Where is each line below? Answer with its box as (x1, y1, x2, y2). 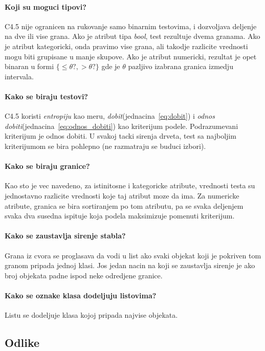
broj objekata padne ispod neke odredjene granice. (5, 270, 163, 280)
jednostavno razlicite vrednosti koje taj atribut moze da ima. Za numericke (5, 190, 239, 201)
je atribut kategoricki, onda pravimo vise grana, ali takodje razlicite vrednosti (5, 40, 248, 51)
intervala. (5, 71, 34, 81)
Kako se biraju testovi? (5, 91, 88, 101)
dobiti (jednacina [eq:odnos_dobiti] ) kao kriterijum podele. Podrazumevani (5, 120, 238, 131)
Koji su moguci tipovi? (5, 1, 86, 12)
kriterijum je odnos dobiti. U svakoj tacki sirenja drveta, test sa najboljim (5, 130, 236, 141)
